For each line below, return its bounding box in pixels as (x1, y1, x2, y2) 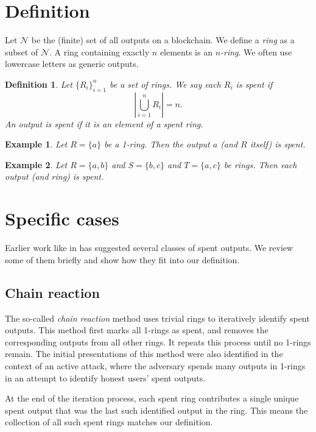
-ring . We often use (220, 45, 292, 58)
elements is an (160, 45, 212, 58)
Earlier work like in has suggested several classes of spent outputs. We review (5, 241, 293, 254)
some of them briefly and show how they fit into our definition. (5, 253, 240, 266)
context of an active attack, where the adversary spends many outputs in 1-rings (5, 359, 306, 372)
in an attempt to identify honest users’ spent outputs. (5, 371, 206, 384)
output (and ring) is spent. (5, 170, 104, 183)
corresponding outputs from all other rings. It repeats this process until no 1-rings (5, 335, 311, 348)
